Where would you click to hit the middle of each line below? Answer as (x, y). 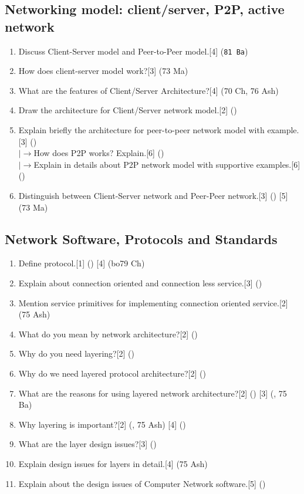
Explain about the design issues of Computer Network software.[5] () (142, 483)
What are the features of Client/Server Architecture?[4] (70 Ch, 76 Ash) (148, 90)
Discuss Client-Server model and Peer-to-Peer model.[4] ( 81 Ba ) (133, 51)
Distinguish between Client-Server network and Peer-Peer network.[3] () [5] (153, 195)
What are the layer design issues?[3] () (87, 444)
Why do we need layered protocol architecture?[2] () (112, 373)
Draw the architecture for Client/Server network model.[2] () (128, 110)
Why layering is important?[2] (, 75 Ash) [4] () (102, 424)
